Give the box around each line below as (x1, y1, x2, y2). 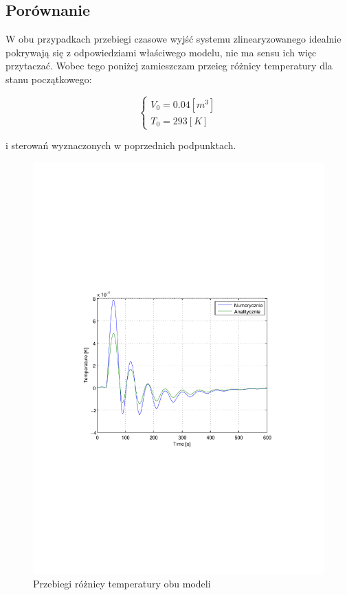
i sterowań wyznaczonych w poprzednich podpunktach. (5, 138, 236, 153)
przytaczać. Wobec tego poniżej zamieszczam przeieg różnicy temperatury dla (5, 58, 333, 73)
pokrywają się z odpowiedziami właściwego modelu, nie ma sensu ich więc (5, 45, 317, 59)
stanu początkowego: (5, 71, 92, 86)
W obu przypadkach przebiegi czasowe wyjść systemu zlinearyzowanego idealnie (5, 32, 342, 46)
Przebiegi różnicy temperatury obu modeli (33, 576, 211, 591)
